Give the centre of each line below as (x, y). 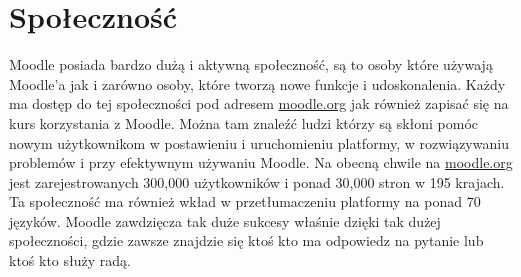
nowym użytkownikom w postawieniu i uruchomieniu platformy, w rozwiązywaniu (259, 142)
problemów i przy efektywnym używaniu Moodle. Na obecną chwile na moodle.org (261, 162)
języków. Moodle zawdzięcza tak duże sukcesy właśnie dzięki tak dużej (225, 220)
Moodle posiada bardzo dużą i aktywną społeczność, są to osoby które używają (251, 64)
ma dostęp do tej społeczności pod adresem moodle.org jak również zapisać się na (259, 103)
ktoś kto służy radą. (70, 260)
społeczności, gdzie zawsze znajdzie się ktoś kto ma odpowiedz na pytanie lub (246, 240)
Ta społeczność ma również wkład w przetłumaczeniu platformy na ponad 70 (245, 201)
